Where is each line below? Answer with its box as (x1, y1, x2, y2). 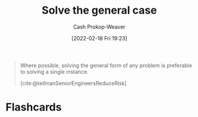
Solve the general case (42, 4, 157, 17)
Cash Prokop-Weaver (73, 23, 126, 30)
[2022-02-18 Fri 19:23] (71, 34, 127, 42)
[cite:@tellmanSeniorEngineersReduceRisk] (20, 80, 127, 87)
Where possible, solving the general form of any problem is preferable (20, 62, 193, 69)
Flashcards (5, 100, 62, 114)
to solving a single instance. (20, 68, 89, 75)
